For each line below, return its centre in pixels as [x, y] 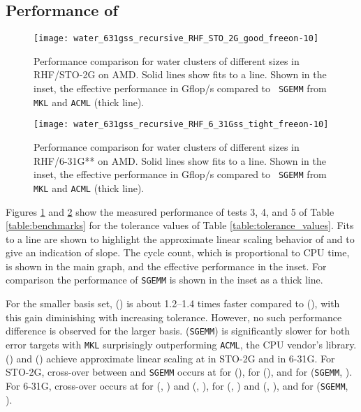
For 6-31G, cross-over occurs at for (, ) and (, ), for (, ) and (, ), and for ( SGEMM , [177, 385]
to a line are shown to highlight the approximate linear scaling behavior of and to [180, 238]
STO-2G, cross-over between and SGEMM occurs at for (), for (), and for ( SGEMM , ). [179, 372]
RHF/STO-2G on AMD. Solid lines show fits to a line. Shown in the [180, 74]
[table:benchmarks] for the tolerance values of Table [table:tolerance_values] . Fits [180, 225]
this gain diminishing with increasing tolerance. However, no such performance [174, 317]
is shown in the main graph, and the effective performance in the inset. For [166, 266]
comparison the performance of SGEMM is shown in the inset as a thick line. [164, 280]
